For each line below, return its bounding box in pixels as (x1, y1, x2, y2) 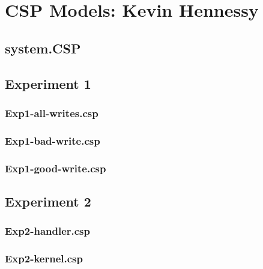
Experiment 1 (5, 74, 91, 92)
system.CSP (5, 38, 81, 57)
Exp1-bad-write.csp (5, 133, 100, 148)
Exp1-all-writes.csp (5, 105, 98, 120)
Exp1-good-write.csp (5, 160, 106, 175)
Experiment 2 (5, 192, 91, 210)
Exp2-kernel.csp (5, 251, 83, 266)
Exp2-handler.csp (5, 223, 90, 238)
